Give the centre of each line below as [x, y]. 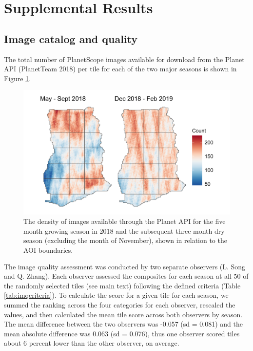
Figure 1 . [18, 78]
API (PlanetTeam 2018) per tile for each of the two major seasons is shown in [120, 69]
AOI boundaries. [48, 250]
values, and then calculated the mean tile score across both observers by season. [123, 314]
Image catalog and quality [71, 38]
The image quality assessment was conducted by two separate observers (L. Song [125, 266]
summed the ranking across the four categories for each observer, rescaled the [120, 304]
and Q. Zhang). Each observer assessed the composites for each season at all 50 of [126, 276]
